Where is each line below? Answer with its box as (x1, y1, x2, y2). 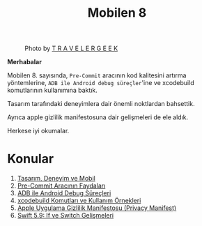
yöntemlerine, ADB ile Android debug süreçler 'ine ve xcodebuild (7, 79, 194, 87)
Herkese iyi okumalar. (7, 127, 70, 135)
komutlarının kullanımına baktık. (7, 86, 98, 95)
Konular (7, 151, 54, 167)
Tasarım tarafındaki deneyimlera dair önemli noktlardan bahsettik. (7, 100, 195, 108)
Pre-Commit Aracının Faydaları (17, 181, 106, 190)
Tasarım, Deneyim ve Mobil (17, 174, 95, 183)
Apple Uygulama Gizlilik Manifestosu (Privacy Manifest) (17, 204, 177, 212)
